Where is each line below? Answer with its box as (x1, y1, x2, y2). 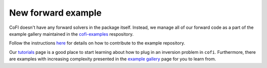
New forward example (9, 7, 102, 18)
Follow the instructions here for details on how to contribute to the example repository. (9, 40, 185, 46)
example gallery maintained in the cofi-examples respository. (9, 31, 133, 37)
